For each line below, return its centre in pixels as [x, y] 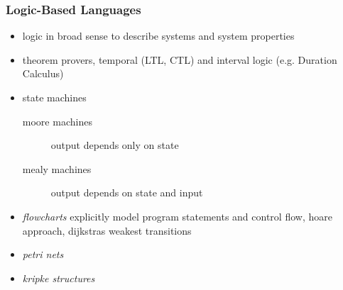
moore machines [57, 121]
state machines [54, 97]
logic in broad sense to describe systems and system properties [158, 36]
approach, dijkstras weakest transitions [107, 230]
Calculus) [43, 73]
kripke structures [59, 278]
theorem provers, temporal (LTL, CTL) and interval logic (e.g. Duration [180, 59]
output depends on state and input [127, 193]
